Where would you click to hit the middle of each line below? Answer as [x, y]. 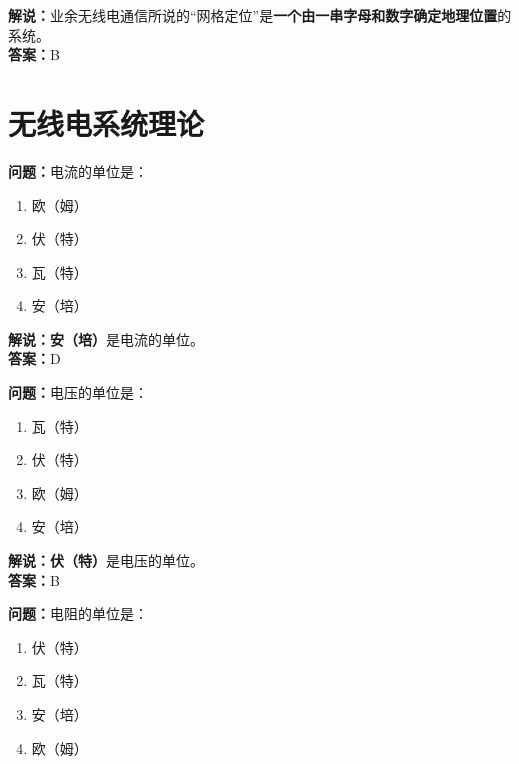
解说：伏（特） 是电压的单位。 [106, 560]
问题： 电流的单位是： [78, 170]
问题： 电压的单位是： [78, 392]
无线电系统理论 [106, 122]
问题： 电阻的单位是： [78, 613]
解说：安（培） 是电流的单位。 [106, 338]
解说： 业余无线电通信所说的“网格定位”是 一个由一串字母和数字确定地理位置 [253, 15]
